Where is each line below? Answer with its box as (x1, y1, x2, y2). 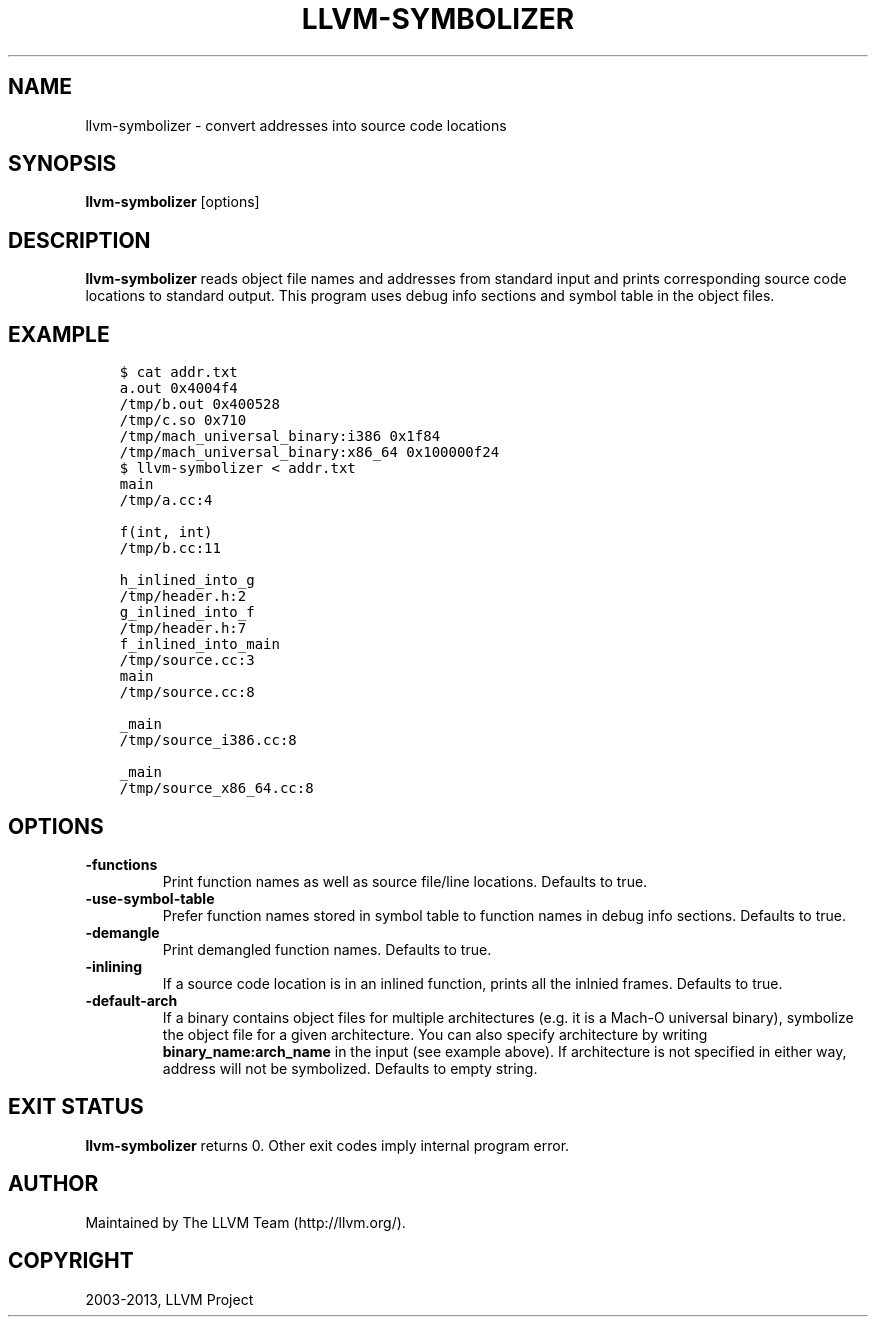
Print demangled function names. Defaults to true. (162, 940, 492, 958)
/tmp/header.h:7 (119, 620, 247, 637)
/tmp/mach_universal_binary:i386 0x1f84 (119, 428, 441, 445)
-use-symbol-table (85, 889, 215, 907)
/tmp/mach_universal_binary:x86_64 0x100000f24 (119, 444, 500, 461)
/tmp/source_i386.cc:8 (119, 732, 297, 749)
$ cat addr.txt (119, 364, 238, 381)
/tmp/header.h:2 (119, 588, 247, 605)
